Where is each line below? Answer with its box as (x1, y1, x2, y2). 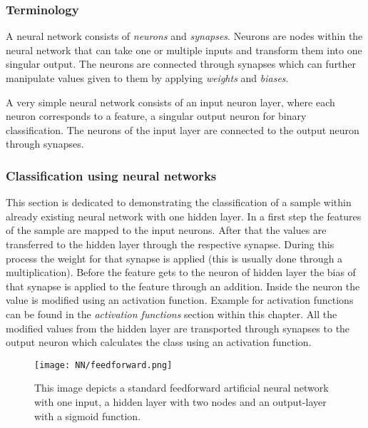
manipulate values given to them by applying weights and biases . (6, 71, 289, 85)
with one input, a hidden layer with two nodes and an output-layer (34, 394, 327, 409)
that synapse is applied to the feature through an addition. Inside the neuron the (6, 278, 360, 293)
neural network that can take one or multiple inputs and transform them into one (6, 42, 362, 57)
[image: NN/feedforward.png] (34, 360, 173, 370)
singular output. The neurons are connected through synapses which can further (6, 56, 357, 71)
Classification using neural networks (6, 166, 217, 184)
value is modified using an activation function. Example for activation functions (6, 292, 354, 307)
